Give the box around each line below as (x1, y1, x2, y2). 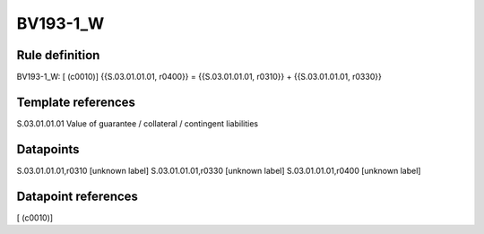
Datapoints (16, 142, 80, 157)
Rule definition (16, 48, 100, 63)
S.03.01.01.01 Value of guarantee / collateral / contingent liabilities (16, 117, 259, 129)
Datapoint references (16, 188, 139, 204)
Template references (16, 94, 136, 109)
